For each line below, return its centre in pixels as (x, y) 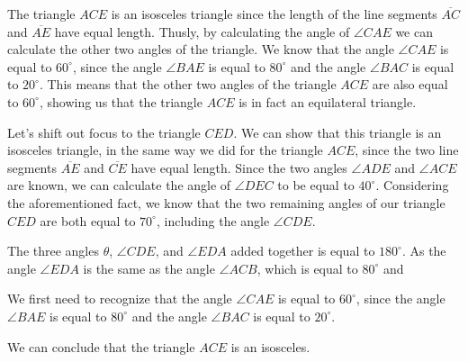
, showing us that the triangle (121, 101)
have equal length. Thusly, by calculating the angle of (202, 31)
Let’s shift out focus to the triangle (104, 132)
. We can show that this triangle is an (337, 132)
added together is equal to (303, 251)
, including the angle (213, 220)
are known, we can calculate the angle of (119, 185)
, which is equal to (307, 268)
